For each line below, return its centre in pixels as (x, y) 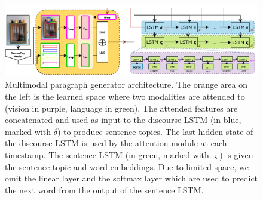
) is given (236, 154)
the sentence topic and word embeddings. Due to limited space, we (127, 166)
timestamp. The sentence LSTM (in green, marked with (107, 154)
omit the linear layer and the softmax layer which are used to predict (131, 178)
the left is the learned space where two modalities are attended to (125, 96)
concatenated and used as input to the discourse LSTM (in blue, (123, 120)
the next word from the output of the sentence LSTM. (104, 190)
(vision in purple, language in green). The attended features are (121, 108)
